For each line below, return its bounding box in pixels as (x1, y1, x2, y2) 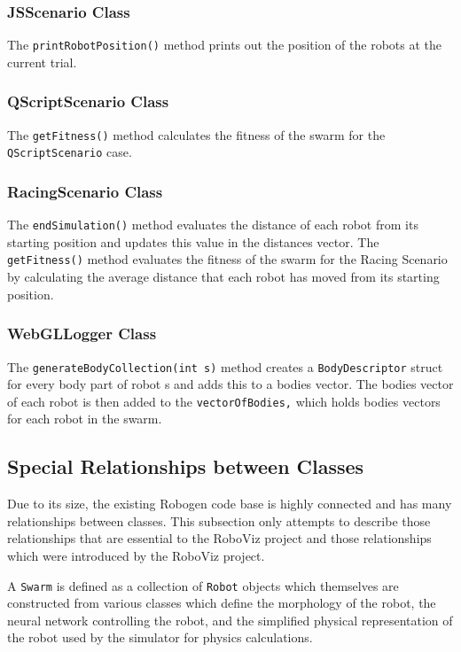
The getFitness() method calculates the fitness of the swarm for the (7, 125, 386, 144)
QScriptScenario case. (7, 143, 132, 161)
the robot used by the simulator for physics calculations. (7, 628, 313, 647)
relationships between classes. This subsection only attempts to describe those (7, 511, 431, 530)
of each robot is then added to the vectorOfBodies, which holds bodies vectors (7, 392, 441, 410)
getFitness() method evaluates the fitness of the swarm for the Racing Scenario (7, 250, 448, 268)
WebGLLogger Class (7, 322, 157, 345)
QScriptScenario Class (7, 90, 169, 113)
